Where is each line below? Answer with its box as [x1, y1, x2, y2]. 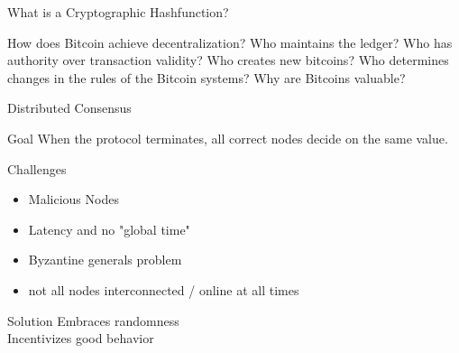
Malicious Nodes [28, 190, 119, 209]
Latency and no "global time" [28, 219, 190, 238]
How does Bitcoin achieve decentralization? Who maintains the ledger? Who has [7, 33, 453, 51]
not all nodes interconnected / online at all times [28, 280, 299, 299]
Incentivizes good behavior [7, 329, 154, 348]
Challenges [7, 159, 67, 178]
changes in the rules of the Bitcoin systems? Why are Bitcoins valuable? [7, 68, 406, 87]
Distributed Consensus [7, 98, 132, 117]
